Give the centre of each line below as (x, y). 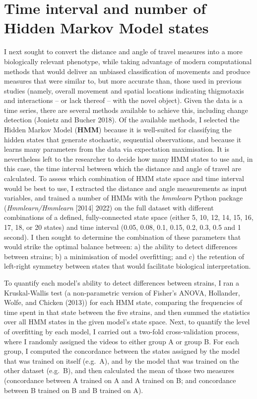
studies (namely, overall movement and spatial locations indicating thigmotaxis (124, 90)
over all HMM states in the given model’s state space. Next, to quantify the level (127, 322)
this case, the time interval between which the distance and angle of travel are (123, 168)
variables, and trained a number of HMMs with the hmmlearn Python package (124, 198)
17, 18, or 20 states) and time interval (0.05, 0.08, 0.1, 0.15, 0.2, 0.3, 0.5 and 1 (123, 227)
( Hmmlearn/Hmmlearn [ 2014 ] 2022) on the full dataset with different (109, 207)
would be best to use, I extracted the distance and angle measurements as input (126, 188)
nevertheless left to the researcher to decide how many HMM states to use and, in (128, 158)
